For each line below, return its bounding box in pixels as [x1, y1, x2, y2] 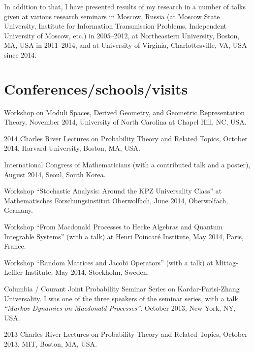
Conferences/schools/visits [4, 78, 188, 98]
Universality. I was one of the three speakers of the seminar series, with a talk [4, 293, 238, 303]
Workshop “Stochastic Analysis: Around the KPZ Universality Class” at [4, 186, 222, 196]
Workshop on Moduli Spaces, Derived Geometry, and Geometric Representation [4, 107, 245, 117]
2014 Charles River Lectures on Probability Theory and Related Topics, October [4, 133, 248, 143]
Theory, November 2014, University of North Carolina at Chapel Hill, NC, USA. [4, 117, 247, 127]
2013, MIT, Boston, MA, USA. [4, 338, 97, 349]
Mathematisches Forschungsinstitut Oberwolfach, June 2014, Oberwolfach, [4, 195, 228, 205]
